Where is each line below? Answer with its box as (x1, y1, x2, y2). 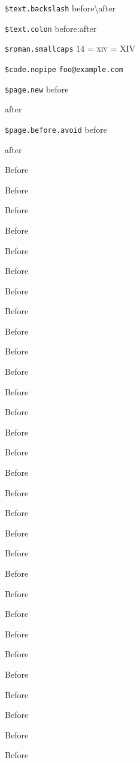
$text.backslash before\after (5, 2, 115, 14)
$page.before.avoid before (5, 123, 107, 135)
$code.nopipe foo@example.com (5, 65, 123, 74)
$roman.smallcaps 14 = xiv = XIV (5, 42, 136, 55)
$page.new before (5, 82, 69, 95)
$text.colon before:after (5, 22, 97, 34)
